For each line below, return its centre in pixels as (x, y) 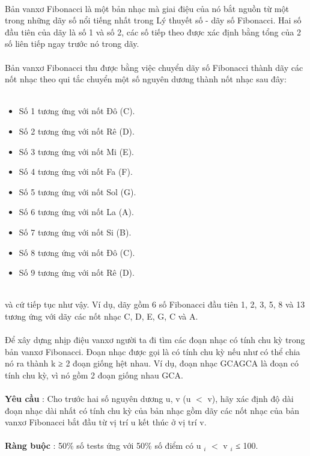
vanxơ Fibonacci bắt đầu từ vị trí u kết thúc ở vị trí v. (106, 422)
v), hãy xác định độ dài (251, 399)
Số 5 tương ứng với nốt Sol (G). (77, 191)
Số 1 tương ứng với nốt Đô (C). (77, 111)
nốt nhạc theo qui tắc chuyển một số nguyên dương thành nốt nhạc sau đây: (146, 79)
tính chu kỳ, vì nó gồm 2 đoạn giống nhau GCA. (94, 375)
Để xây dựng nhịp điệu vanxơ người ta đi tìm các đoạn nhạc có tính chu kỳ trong (155, 340)
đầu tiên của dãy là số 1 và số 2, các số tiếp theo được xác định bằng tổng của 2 (153, 32)
